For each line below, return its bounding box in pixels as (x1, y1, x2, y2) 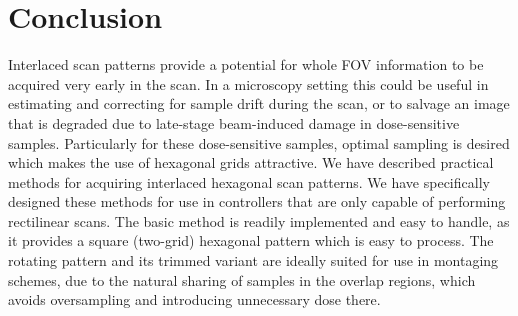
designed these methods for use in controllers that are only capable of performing (8, 191, 506, 212)
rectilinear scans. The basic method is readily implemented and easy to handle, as (8, 210, 510, 231)
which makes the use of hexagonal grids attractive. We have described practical (8, 152, 494, 173)
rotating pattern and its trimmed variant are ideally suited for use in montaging (8, 250, 499, 271)
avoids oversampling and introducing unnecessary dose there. (8, 289, 381, 310)
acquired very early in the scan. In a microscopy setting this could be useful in (8, 73, 489, 94)
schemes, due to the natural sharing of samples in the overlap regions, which (8, 269, 476, 290)
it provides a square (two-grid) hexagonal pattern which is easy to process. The (8, 230, 494, 251)
